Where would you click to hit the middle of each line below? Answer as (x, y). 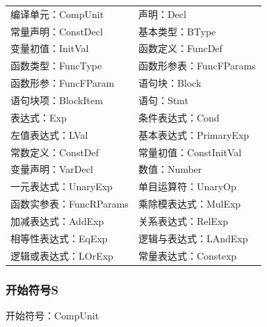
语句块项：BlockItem (57, 100)
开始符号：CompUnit (52, 315)
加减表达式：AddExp (57, 220)
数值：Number (170, 169)
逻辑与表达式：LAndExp (193, 238)
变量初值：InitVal (50, 48)
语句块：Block (170, 83)
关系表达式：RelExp (183, 220)
